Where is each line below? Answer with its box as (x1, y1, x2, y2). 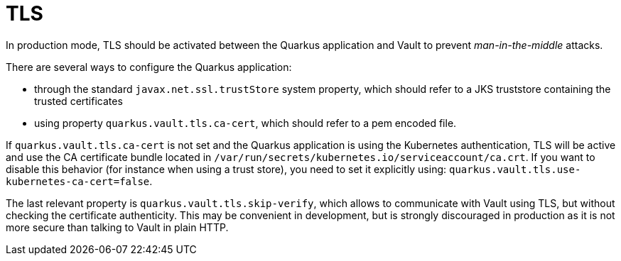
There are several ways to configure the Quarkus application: (6, 60, 292, 73)
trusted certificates (34, 94, 123, 107)
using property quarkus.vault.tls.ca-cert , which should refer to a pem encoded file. (34, 116, 457, 129)
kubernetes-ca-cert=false (6, 175, 150, 187)
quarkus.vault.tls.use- (448, 163, 581, 175)
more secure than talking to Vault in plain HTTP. (6, 221, 229, 233)
